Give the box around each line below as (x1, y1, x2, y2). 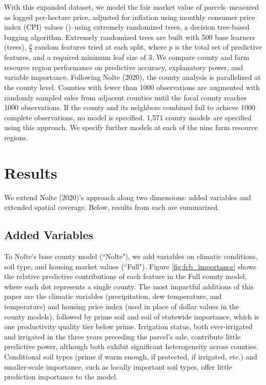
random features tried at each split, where (34, 41, 167, 52)
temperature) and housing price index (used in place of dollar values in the (4, 301, 239, 312)
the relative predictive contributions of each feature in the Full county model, (4, 271, 247, 282)
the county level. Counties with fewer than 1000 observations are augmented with (4, 81, 260, 92)
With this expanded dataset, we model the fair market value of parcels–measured (4, 2, 259, 12)
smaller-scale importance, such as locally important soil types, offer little (4, 361, 232, 372)
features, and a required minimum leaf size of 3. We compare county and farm (4, 52, 250, 62)
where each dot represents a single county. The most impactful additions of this (4, 281, 254, 291)
